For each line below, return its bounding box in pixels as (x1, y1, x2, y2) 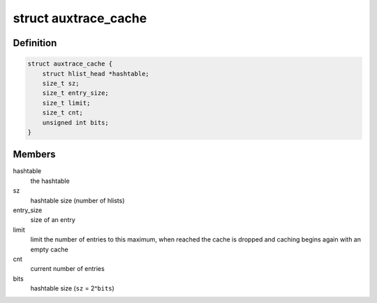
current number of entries (30, 265, 105, 273)
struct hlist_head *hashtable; (42, 70, 149, 77)
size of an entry (30, 216, 76, 224)
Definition (13, 37, 57, 49)
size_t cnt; (42, 109, 84, 117)
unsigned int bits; (42, 119, 110, 126)
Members (13, 149, 56, 161)
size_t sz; (42, 79, 80, 87)
